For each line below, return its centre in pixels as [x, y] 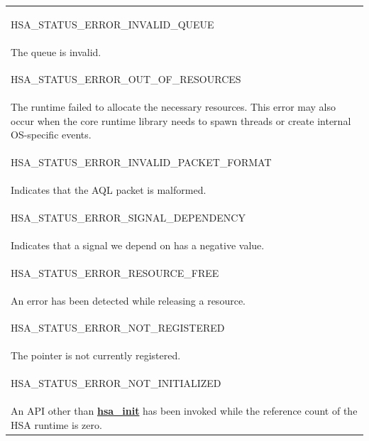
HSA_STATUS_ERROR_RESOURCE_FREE [115, 272]
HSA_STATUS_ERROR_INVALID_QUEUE [112, 24]
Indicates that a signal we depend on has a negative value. [138, 245]
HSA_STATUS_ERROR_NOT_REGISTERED [118, 328]
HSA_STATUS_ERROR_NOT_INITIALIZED [116, 383]
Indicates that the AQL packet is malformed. [109, 190]
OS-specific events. [51, 135]
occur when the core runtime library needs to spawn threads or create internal [181, 120]
